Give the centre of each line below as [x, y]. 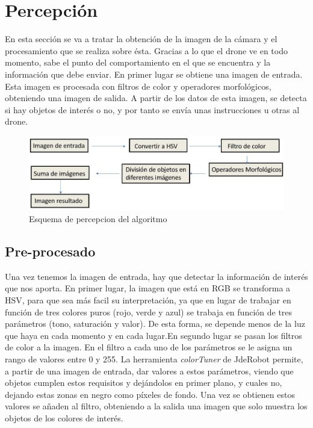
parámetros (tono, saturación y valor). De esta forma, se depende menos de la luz [155, 324]
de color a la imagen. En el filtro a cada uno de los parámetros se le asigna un [149, 347]
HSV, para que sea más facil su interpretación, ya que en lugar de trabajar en [148, 299]
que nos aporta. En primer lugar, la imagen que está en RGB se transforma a [148, 288]
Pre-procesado [50, 251]
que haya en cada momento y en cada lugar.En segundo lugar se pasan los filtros [153, 335]
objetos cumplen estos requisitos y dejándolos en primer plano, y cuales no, [144, 383]
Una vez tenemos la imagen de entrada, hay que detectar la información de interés [156, 276]
